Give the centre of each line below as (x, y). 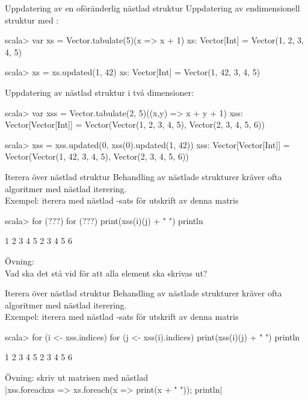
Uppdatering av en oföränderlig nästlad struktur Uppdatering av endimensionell (152, 8)
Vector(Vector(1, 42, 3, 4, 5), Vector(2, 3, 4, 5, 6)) (97, 156)
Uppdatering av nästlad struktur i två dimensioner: (99, 92)
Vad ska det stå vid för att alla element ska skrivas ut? (106, 273)
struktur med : (32, 20)
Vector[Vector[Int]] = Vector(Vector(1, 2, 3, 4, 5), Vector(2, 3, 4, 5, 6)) (135, 124)
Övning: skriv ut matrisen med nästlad (76, 377)
